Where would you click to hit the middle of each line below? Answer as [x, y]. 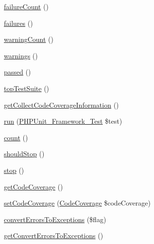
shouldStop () [24, 154]
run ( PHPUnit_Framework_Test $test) [63, 121]
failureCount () [26, 6]
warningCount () [29, 39]
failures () [18, 23]
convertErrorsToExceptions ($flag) [55, 219]
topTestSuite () [27, 88]
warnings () [21, 55]
